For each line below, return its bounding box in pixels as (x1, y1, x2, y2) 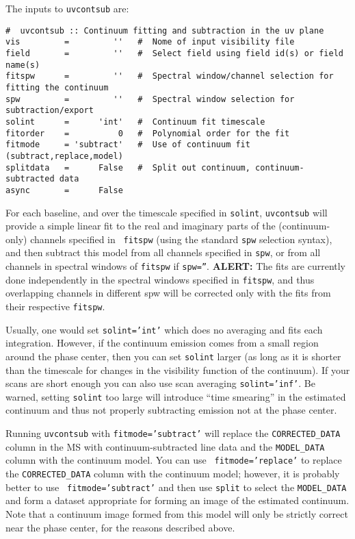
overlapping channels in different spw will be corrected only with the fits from (5, 286, 331, 300)
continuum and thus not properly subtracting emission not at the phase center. (5, 403, 337, 417)
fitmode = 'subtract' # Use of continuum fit (5, 140, 250, 150)
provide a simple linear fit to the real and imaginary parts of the (5, 218, 276, 233)
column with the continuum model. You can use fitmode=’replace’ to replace (5, 453, 342, 467)
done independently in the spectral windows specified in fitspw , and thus (5, 272, 315, 286)
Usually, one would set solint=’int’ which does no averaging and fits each (5, 322, 323, 336)
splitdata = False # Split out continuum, (5, 162, 250, 173)
